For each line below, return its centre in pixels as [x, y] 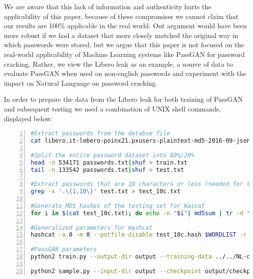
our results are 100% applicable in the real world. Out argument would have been [126, 26]
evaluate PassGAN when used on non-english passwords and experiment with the [125, 73]
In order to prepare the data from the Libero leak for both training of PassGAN [123, 99]
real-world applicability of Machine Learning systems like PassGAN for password [125, 54]
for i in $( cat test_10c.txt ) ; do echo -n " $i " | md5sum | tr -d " [141, 213]
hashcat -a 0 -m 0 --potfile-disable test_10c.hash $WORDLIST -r [139, 235]
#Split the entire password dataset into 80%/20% [113, 155]
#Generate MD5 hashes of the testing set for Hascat [118, 206]
